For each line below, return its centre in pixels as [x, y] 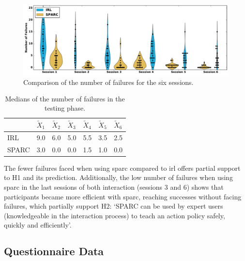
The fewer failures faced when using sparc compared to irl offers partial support [122, 168]
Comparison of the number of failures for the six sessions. [108, 82]
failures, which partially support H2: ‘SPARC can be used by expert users [114, 206]
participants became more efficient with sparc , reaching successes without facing [123, 196]
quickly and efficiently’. [38, 225]
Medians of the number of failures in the [65, 98]
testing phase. [65, 108]
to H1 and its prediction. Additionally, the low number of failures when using [118, 177]
